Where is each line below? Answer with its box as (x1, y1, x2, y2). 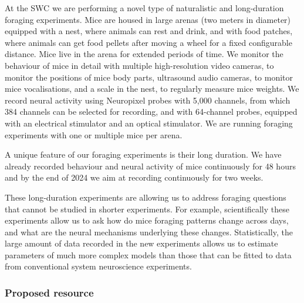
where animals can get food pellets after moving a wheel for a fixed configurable (5, 36, 292, 48)
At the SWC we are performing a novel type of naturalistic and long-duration (5, 2, 284, 14)
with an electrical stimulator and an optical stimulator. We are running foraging (5, 116, 293, 129)
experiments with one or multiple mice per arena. (5, 128, 183, 141)
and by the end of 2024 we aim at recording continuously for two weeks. (5, 171, 264, 184)
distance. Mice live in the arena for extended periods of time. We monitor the (5, 48, 283, 60)
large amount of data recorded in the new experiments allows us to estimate (5, 237, 278, 249)
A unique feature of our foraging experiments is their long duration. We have (5, 148, 282, 161)
